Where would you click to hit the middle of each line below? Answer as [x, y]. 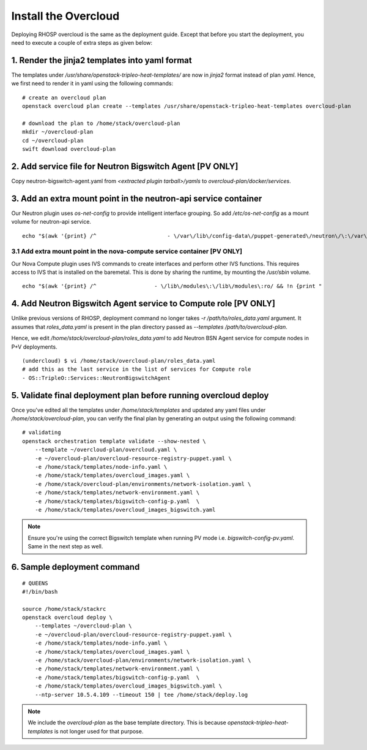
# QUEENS [35, 583]
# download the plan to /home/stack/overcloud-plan [101, 123]
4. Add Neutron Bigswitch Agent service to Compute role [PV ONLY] [143, 304]
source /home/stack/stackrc [64, 609]
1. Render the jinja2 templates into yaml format [102, 60]
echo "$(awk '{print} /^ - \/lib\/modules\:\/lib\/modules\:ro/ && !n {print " [172, 286]
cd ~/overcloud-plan [53, 140]
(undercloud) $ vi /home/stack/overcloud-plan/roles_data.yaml [119, 361]
